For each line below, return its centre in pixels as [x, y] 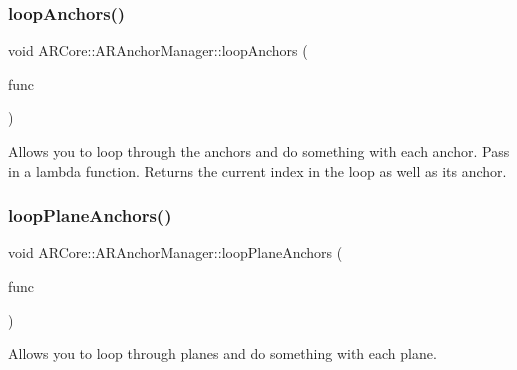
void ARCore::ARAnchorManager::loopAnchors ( [158, 50]
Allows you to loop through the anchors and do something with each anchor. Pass [259, 151]
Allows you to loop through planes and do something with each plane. [222, 353]
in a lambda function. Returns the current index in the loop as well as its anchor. [257, 170]
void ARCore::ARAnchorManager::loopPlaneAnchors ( [175, 252]
